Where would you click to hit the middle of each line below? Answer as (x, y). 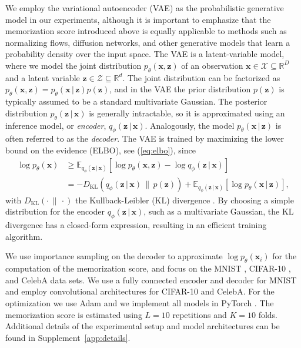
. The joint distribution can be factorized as (201, 77)
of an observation (212, 65)
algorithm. (24, 236)
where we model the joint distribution (73, 65)
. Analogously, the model (190, 125)
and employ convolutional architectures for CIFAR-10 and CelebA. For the (140, 291)
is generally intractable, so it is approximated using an (187, 113)
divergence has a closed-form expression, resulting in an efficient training (136, 225)
